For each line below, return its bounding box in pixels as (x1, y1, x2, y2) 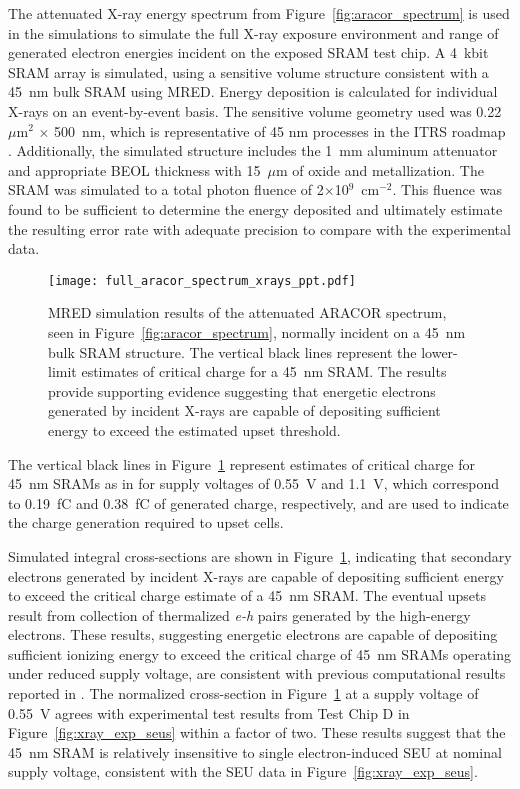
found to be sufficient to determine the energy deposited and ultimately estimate (8, 198, 503, 219)
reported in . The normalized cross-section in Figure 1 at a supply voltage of (8, 683, 479, 704)
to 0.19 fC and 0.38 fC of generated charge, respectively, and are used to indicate (8, 492, 509, 513)
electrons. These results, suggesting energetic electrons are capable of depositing (8, 624, 498, 645)
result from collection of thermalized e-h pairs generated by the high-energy (8, 604, 471, 625)
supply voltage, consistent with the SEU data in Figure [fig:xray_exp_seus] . (8, 761, 478, 782)
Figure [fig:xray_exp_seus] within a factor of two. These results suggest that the (8, 722, 506, 743)
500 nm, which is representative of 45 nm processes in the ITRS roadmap (54, 120, 506, 141)
